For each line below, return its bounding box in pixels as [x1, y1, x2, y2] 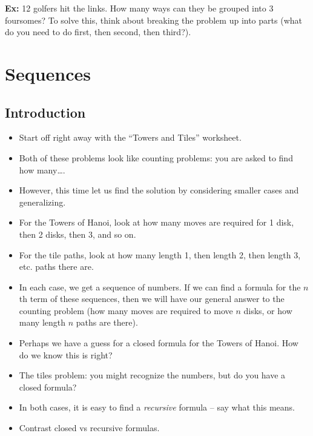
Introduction [5, 102, 86, 121]
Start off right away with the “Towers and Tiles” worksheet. [19, 131, 242, 144]
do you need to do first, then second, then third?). [5, 25, 191, 38]
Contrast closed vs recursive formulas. [19, 421, 160, 434]
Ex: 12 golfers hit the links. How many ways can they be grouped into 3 [5, 2, 274, 14]
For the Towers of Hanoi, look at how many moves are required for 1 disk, [19, 216, 294, 229]
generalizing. [19, 195, 66, 208]
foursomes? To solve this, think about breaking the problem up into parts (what [5, 13, 302, 26]
